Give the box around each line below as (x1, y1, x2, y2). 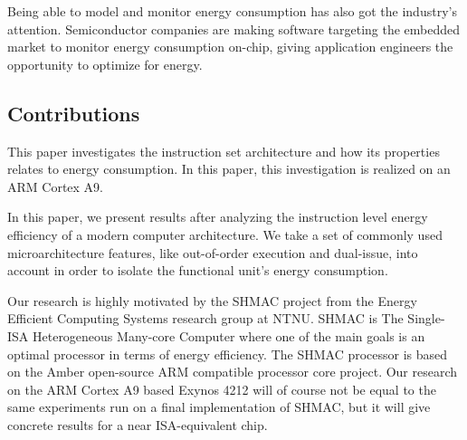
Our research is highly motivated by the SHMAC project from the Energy (7, 291, 417, 310)
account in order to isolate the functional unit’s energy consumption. (7, 261, 388, 280)
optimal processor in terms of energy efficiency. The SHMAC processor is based (7, 344, 448, 363)
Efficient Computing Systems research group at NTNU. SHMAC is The (7, 309, 404, 328)
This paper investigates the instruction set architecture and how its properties (7, 141, 440, 160)
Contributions (7, 99, 140, 127)
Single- (407, 309, 445, 328)
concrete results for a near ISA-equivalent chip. (7, 415, 268, 434)
